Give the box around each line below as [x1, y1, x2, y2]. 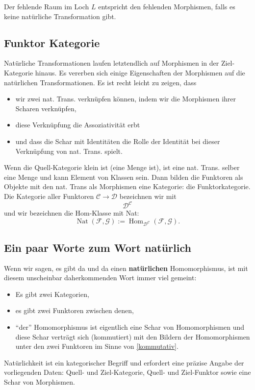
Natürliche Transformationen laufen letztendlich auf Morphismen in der [4, 58, 219, 68]
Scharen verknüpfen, [15, 103, 76, 113]
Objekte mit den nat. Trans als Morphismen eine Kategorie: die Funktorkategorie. [4, 181, 251, 192]
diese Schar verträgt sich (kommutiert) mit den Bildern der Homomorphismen [15, 331, 250, 341]
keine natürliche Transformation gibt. [4, 11, 116, 21]
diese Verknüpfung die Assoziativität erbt [15, 120, 140, 130]
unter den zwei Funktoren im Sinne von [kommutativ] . [15, 341, 178, 351]
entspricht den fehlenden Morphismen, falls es [98, 1, 235, 11]
